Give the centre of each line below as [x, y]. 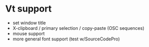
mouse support [28, 33]
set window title [29, 23]
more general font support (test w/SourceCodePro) [66, 39]
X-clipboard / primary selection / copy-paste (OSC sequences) [79, 28]
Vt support [28, 9]
